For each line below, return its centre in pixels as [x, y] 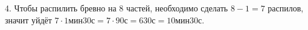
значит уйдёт [28, 19]
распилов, [286, 8]
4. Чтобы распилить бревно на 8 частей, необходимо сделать [117, 8]
